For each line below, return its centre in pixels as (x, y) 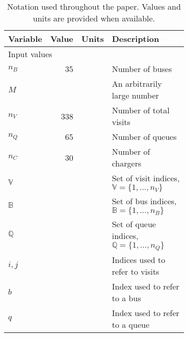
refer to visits (136, 271)
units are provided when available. (94, 18)
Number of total (141, 110)
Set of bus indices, (144, 201)
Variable (25, 39)
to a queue (131, 324)
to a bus (126, 298)
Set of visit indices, (146, 178)
